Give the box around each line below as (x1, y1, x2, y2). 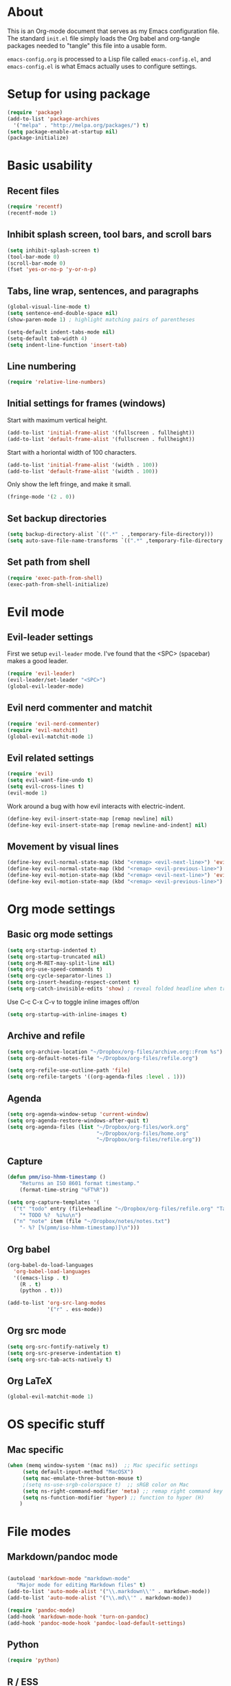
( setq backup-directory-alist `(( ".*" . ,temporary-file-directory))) (7, 531, 214, 538)
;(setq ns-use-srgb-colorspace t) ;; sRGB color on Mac (22, 1481, 189, 1488)
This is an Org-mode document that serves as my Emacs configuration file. (7, 27, 220, 35)
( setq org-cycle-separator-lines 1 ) (7, 973, 112, 980)
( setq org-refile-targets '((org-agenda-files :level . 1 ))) (7, 1074, 186, 1081)
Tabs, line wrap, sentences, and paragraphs (7, 285, 199, 296)
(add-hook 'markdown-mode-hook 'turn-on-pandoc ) (7, 1613, 149, 1620)
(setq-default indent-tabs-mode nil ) (7, 328, 115, 336)
